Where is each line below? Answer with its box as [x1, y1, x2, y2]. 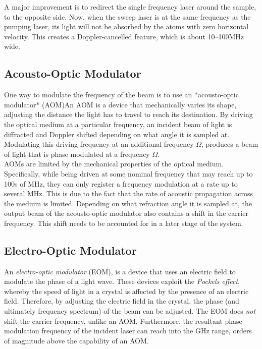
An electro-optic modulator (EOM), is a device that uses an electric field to [4, 266, 236, 276]
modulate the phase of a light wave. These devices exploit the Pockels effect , [4, 276, 240, 286]
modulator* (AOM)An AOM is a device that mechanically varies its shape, [4, 99, 237, 109]
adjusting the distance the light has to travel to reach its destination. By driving [4, 109, 253, 120]
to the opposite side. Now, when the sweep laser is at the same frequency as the [4, 11, 251, 22]
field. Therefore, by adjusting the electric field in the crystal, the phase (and [4, 296, 239, 306]
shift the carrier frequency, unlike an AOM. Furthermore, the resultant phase [4, 315, 242, 326]
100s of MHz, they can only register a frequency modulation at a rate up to [4, 178, 238, 189]
